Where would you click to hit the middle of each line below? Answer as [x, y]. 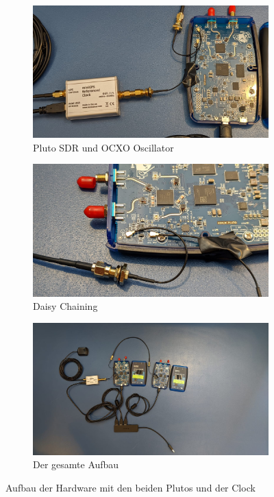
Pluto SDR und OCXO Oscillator [103, 147]
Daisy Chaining [65, 306]
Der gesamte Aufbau [76, 464]
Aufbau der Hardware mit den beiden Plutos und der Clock [130, 488]
